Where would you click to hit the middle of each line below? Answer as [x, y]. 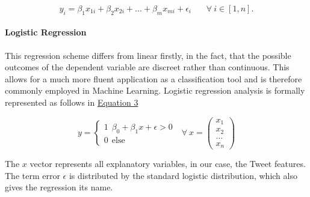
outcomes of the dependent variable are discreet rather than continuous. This [147, 67]
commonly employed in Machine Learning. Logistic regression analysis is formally [155, 90]
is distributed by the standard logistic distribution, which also [183, 175]
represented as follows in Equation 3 [72, 102]
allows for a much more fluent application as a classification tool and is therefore [153, 78]
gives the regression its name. [59, 187]
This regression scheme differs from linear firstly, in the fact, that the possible [148, 55]
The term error [33, 175]
